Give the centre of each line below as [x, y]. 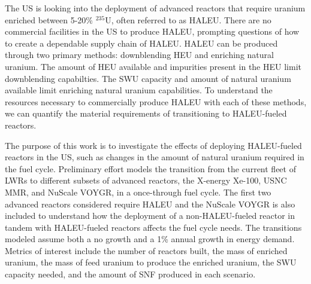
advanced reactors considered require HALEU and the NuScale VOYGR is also [150, 204]
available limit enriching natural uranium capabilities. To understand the [139, 90]
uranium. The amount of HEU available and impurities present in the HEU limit [153, 66]
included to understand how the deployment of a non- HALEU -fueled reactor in [150, 216]
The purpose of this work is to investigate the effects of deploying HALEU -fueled [153, 145]
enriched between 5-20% [49, 19]
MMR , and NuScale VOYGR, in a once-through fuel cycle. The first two [138, 192]
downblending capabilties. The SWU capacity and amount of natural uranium [148, 78]
